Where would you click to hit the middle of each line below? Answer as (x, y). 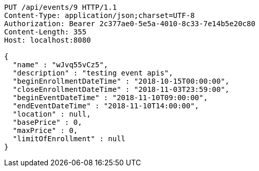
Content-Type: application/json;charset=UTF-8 (99, 15)
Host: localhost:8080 (48, 40)
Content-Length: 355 (45, 32)
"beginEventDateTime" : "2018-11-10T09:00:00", (110, 98)
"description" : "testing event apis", (93, 73)
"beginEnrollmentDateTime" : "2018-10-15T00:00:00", (121, 81)
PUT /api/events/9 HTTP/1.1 (61, 7)
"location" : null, (52, 114)
